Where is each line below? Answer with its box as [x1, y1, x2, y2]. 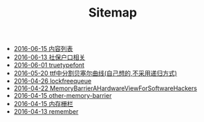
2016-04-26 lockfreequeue [13, 77, 92, 85]
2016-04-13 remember [13, 108, 79, 116]
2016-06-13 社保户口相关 [13, 53, 86, 61]
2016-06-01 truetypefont [13, 61, 85, 70]
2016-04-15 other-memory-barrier [13, 92, 112, 100]
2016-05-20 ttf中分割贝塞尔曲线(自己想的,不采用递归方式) [13, 69, 178, 77]
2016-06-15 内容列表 [13, 45, 73, 53]
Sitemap [88, 5, 138, 21]
